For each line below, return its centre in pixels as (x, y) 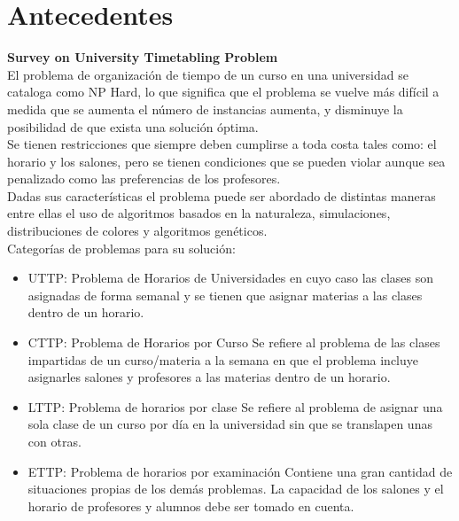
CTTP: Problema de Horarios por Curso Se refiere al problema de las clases (234, 342)
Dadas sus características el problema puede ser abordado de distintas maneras (222, 195)
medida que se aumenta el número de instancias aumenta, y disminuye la (205, 109)
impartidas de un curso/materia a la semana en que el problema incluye (223, 359)
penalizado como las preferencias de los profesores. (144, 179)
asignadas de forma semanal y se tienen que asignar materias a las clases (225, 295)
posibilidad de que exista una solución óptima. (133, 126)
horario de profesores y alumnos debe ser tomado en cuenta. (191, 505)
